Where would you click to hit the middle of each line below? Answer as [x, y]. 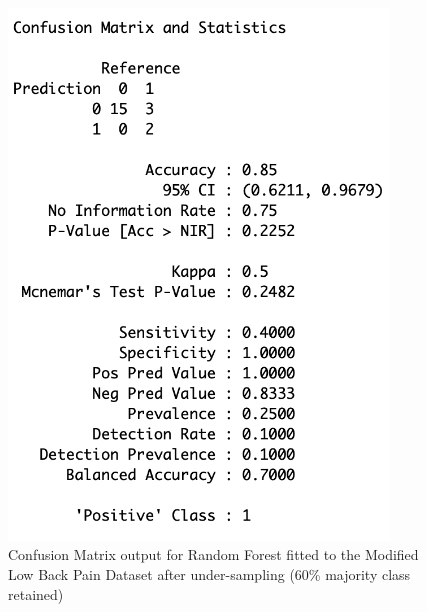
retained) [36, 593]
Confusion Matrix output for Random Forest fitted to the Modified [213, 554]
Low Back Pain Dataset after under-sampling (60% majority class [209, 574]
